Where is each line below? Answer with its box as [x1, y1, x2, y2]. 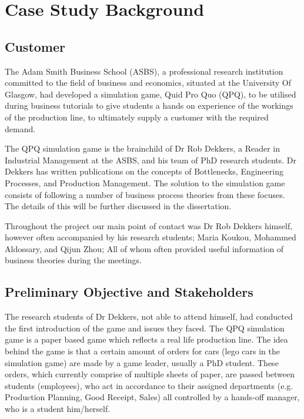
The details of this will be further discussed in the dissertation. [5, 200, 232, 212]
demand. [5, 122, 36, 135]
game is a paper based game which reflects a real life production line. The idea [5, 333, 288, 346]
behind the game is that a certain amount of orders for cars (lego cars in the [5, 345, 280, 357]
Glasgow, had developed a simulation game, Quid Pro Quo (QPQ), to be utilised [5, 88, 296, 100]
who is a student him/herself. [5, 403, 111, 415]
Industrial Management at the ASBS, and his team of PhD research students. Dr [5, 153, 296, 166]
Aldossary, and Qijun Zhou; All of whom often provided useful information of [5, 242, 284, 254]
